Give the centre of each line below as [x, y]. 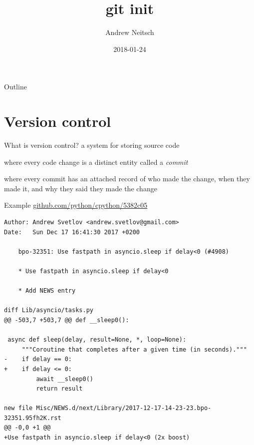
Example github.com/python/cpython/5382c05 [76, 205]
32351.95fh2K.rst [33, 418]
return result [59, 389]
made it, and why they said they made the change [81, 188]
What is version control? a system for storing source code [92, 145]
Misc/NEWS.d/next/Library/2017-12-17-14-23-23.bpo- [124, 408]
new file [18, 408]
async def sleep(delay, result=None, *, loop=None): [97, 340]
